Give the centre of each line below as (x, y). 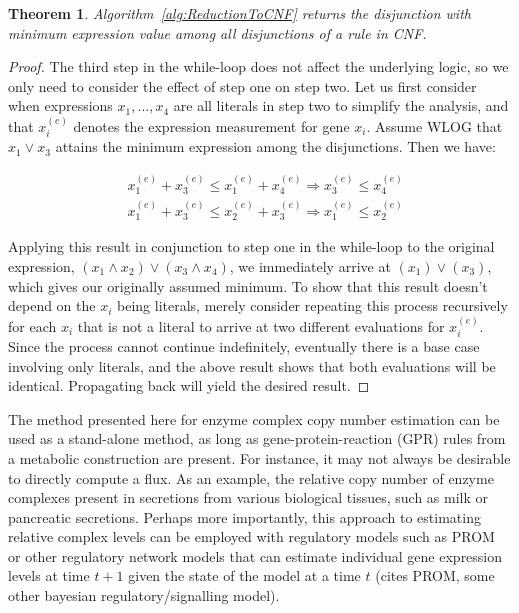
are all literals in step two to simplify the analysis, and (341, 105)
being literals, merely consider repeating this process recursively (312, 305)
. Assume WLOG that (434, 125)
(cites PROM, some (435, 575)
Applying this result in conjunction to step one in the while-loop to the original (251, 246)
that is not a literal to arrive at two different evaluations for (261, 325)
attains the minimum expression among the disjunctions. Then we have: (275, 146)
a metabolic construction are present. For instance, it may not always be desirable (259, 457)
